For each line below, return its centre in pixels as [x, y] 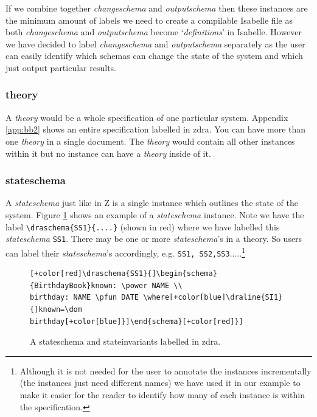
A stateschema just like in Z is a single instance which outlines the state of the [152, 203]
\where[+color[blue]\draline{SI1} [213, 298]
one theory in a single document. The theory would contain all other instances [150, 141]
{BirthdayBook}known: [74, 285]
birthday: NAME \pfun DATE [84, 298]
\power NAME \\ [152, 285]
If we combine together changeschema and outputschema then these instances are [157, 8]
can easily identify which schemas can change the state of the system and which [154, 56]
